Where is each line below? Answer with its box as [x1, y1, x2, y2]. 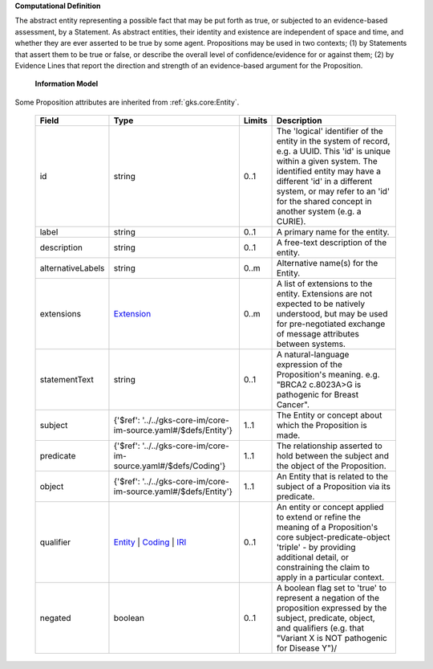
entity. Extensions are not [276, 288, 373, 300]
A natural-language [276, 349, 350, 361]
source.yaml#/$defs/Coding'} [113, 460, 226, 471]
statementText [39, 374, 94, 385]
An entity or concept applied [276, 502, 384, 513]
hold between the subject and [276, 451, 389, 462]
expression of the [276, 359, 342, 370]
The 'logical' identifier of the [276, 125, 384, 137]
